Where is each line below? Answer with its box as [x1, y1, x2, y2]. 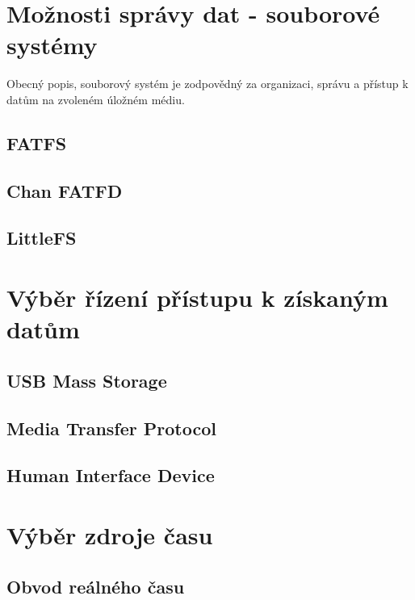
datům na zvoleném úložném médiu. [6, 90, 185, 107]
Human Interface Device [6, 463, 215, 488]
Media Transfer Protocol [6, 415, 216, 440]
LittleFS [6, 225, 77, 250]
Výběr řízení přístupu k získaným [6, 281, 388, 314]
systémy [6, 28, 98, 61]
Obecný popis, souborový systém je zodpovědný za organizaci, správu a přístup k [6, 75, 409, 92]
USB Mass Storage [6, 367, 167, 392]
